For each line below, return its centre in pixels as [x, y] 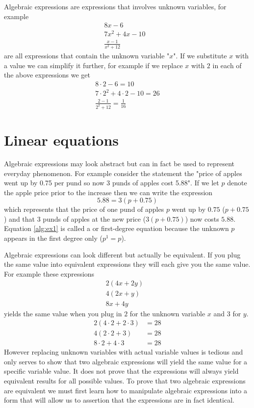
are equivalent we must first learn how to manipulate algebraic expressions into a [126, 390]
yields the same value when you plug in [63, 313]
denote [237, 183]
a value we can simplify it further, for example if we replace [93, 65]
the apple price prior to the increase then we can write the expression [108, 192]
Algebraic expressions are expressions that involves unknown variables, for [115, 6]
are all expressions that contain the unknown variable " [87, 56]
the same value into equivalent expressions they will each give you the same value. [127, 264]
